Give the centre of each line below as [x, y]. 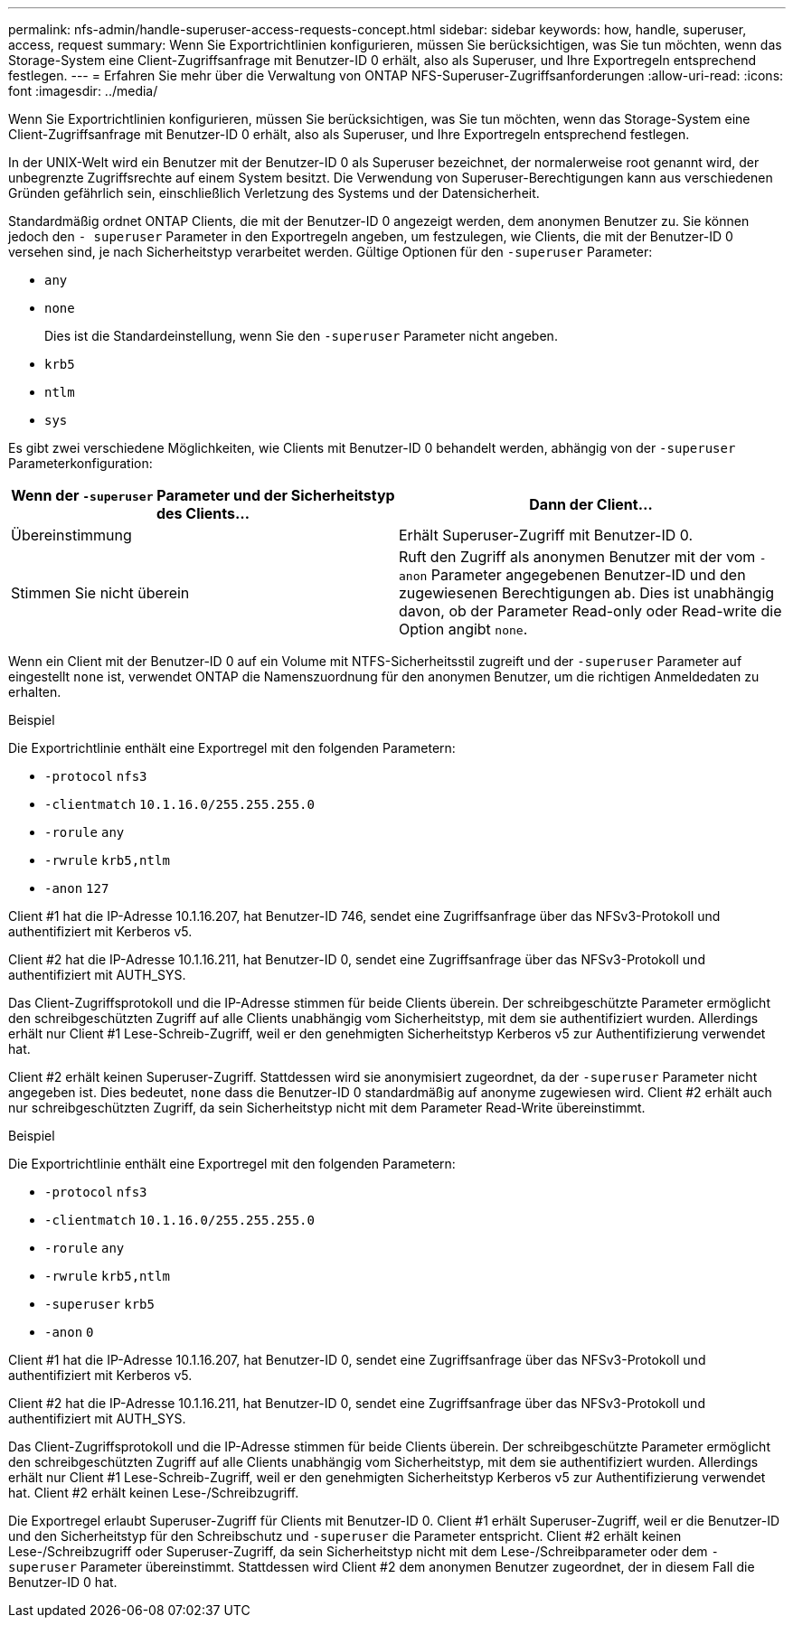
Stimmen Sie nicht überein [100, 593]
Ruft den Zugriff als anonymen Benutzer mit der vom [577, 557]
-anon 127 [77, 888]
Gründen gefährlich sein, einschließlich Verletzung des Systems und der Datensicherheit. [274, 193]
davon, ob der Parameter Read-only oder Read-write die [590, 611]
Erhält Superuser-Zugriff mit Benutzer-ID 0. [546, 535]
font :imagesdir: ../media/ [83, 91]
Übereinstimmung [71, 535]
